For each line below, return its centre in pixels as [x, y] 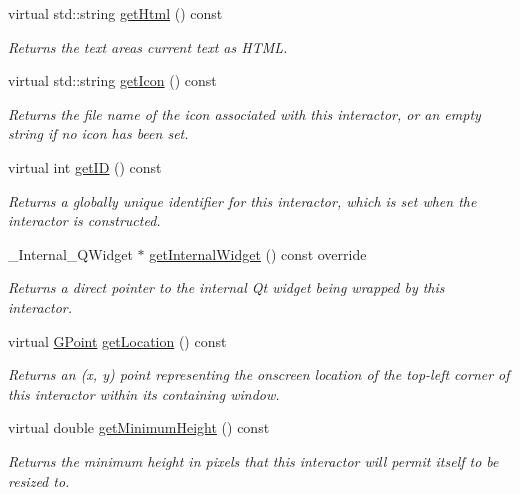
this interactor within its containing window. [144, 393]
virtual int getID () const [85, 166]
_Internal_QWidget [70, 253]
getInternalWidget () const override [258, 253]
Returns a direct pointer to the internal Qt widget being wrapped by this [226, 287]
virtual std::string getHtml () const [115, 13]
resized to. [39, 480]
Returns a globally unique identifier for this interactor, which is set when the [242, 200]
